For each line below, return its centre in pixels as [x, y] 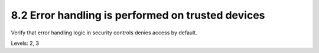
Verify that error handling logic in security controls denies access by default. [104, 33]
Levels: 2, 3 [25, 43]
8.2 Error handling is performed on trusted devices [138, 15]
